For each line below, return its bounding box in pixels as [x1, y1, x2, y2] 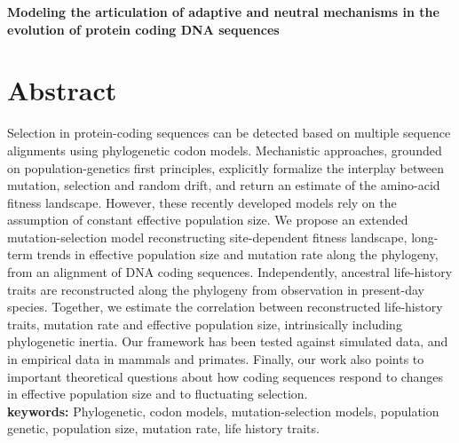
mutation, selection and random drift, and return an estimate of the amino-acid [7, 176, 440, 194]
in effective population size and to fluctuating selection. [7, 384, 308, 403]
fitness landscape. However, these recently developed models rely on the [7, 193, 397, 211]
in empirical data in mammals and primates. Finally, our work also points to [7, 350, 424, 368]
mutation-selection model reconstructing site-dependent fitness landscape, [7, 227, 408, 246]
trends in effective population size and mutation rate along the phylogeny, [36, 245, 439, 264]
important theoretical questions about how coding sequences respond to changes [7, 367, 443, 385]
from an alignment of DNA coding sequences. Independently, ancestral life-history [7, 263, 453, 281]
